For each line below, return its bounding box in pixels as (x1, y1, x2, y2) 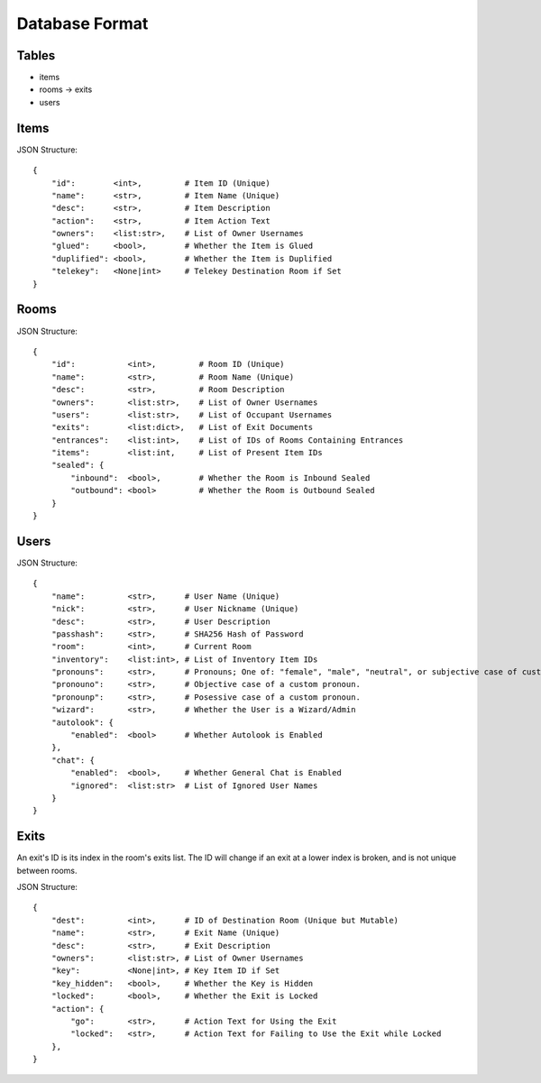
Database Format (16, 14, 149, 33)
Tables (16, 48, 56, 63)
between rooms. (16, 865, 78, 876)
